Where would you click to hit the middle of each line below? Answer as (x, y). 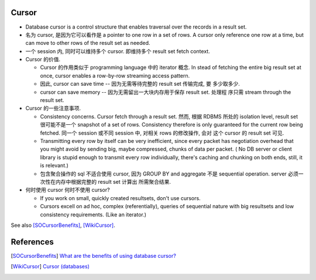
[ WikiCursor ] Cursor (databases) (50, 267)
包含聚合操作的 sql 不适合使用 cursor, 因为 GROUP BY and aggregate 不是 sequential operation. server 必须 (169, 174)
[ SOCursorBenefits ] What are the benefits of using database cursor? (94, 256)
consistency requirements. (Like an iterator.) (93, 214)
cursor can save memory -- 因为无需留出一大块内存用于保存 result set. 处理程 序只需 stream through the (166, 92)
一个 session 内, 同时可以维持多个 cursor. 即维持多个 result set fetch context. (118, 51)
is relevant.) (54, 166)
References (32, 242)
